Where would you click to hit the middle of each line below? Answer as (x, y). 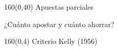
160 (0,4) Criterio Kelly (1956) (51, 41)
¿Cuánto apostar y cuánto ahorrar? (59, 24)
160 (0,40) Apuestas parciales (49, 7)
